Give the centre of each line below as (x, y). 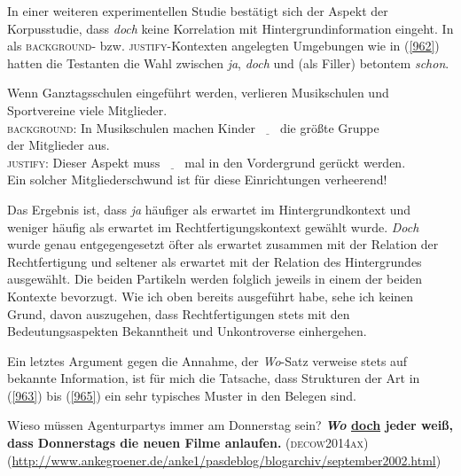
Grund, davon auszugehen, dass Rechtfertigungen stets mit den (179, 313)
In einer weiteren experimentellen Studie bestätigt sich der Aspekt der (198, 11)
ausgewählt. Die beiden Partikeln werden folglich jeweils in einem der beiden (215, 279)
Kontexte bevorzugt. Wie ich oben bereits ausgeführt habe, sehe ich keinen (211, 296)
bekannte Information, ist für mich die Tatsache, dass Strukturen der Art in (214, 378)
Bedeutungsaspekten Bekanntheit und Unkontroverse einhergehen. (187, 331)
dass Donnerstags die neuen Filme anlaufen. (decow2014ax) (188, 443)
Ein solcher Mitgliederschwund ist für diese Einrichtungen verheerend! (197, 179)
